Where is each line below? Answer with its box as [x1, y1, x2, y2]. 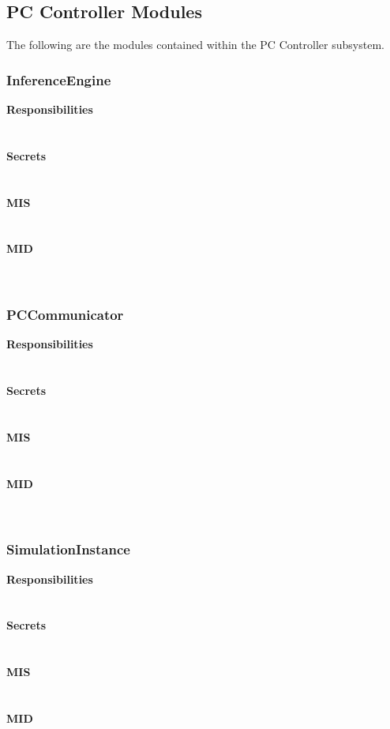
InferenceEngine [6, 70, 111, 89]
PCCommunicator [6, 305, 124, 325]
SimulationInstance [6, 539, 130, 559]
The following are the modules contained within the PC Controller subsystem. [6, 36, 384, 53]
